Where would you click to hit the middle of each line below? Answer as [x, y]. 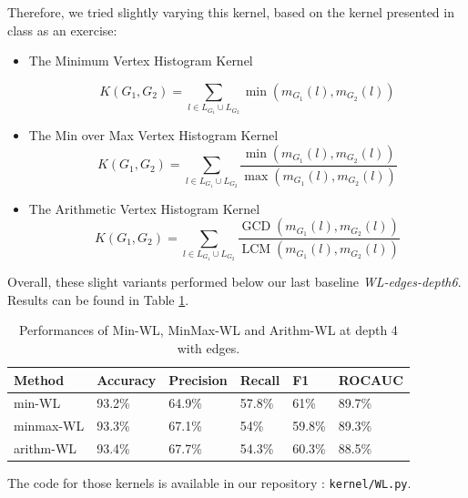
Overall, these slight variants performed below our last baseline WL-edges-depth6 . [234, 282]
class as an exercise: [62, 30]
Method [39, 379]
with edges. [209, 347]
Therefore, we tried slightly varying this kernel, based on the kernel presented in [231, 12]
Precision [198, 379]
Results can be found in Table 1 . [98, 299]
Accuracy [127, 379]
